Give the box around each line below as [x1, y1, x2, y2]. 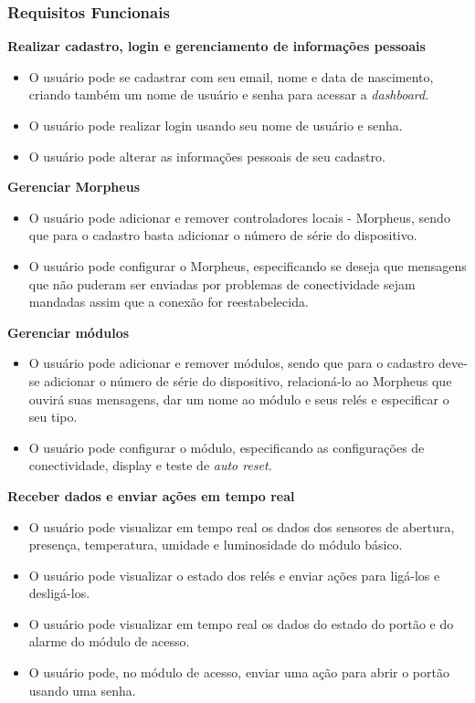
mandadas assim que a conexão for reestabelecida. [28, 292, 309, 311]
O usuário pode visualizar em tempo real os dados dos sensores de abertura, [28, 517, 455, 536]
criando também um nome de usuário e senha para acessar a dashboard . [28, 85, 429, 104]
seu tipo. [28, 407, 78, 426]
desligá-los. [28, 583, 90, 603]
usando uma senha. [28, 680, 136, 699]
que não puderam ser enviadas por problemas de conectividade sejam [28, 274, 416, 293]
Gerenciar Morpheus [7, 177, 140, 196]
